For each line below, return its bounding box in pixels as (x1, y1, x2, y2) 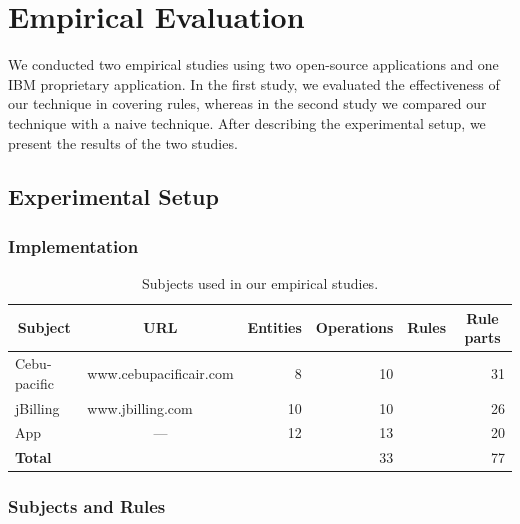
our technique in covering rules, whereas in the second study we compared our (8, 93, 487, 114)
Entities (247, 317, 302, 338)
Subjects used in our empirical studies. (141, 273, 379, 294)
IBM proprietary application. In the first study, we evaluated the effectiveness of (8, 73, 500, 94)
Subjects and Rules (8, 494, 166, 519)
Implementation (8, 233, 139, 258)
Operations (315, 317, 394, 338)
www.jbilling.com (87, 397, 193, 418)
